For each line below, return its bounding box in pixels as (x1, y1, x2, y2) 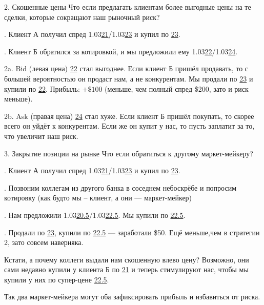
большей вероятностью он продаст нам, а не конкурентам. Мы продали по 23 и (4, 73, 253, 84)
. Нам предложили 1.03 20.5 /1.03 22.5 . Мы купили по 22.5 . (4, 209, 186, 220)
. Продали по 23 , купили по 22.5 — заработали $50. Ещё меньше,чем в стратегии (4, 227, 260, 237)
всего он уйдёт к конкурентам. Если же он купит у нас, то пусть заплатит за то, (4, 120, 255, 131)
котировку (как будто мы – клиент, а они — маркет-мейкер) (4, 192, 192, 203)
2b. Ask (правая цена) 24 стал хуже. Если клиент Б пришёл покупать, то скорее (4, 110, 254, 121)
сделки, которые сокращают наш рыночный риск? (4, 11, 160, 22)
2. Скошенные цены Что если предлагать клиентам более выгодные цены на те (4, 2, 251, 12)
